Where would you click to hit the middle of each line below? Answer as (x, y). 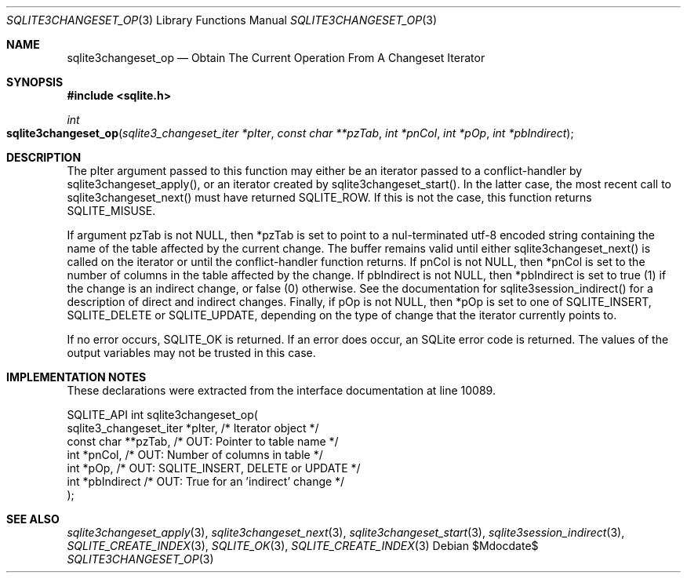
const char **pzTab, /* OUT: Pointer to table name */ (203, 441)
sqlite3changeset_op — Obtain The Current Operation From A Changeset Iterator (276, 58)
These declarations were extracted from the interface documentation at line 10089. (281, 390)
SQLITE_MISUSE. (111, 211)
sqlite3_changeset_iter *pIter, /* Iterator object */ (193, 428)
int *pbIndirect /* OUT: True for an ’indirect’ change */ (206, 481)
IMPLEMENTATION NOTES (76, 377)
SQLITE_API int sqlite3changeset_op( (162, 415)
